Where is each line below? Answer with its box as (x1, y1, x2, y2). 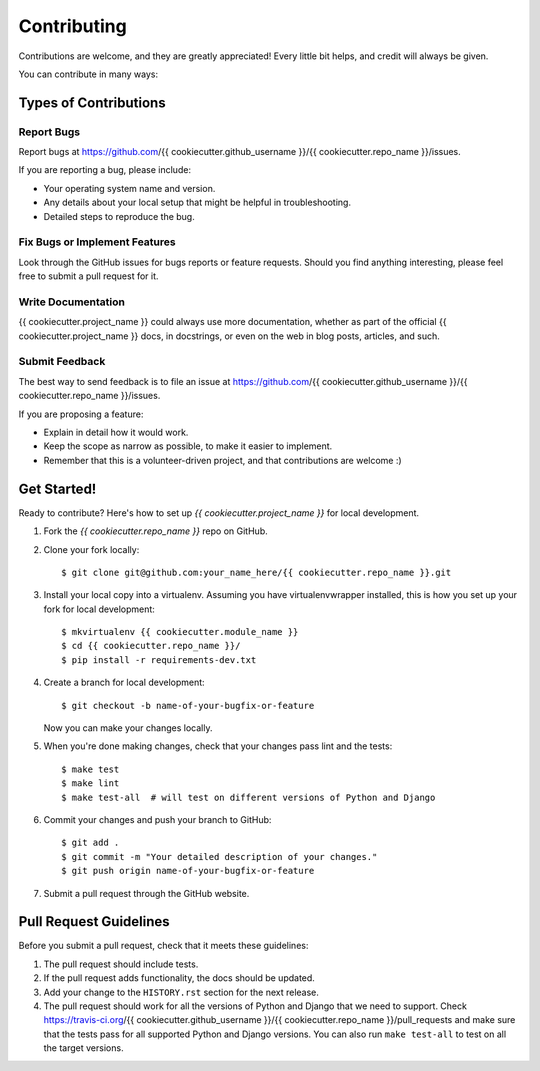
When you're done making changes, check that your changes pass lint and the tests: (43, 740, 393, 752)
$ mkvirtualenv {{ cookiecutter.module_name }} (61, 626, 299, 638)
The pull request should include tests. (43, 958, 199, 970)
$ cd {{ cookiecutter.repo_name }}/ (61, 640, 241, 652)
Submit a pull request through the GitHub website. (43, 887, 250, 899)
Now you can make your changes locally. (43, 722, 213, 734)
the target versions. (43, 1042, 124, 1054)
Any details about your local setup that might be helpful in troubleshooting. (43, 196, 352, 209)
